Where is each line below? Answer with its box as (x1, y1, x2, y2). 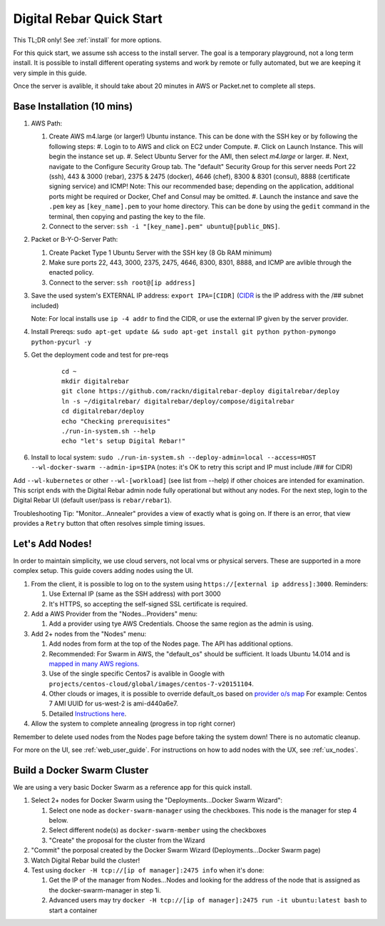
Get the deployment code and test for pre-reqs (31, 350, 169, 360)
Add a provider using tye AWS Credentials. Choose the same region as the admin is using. (48, 619, 314, 628)
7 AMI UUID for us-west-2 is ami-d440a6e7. (48, 699, 178, 708)
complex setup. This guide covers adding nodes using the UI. (13, 566, 194, 575)
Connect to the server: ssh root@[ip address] (48, 278, 196, 287)
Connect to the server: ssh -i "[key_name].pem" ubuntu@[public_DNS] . (48, 222, 281, 230)
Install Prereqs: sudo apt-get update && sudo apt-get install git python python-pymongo (31, 327, 337, 336)
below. (48, 816, 68, 825)
